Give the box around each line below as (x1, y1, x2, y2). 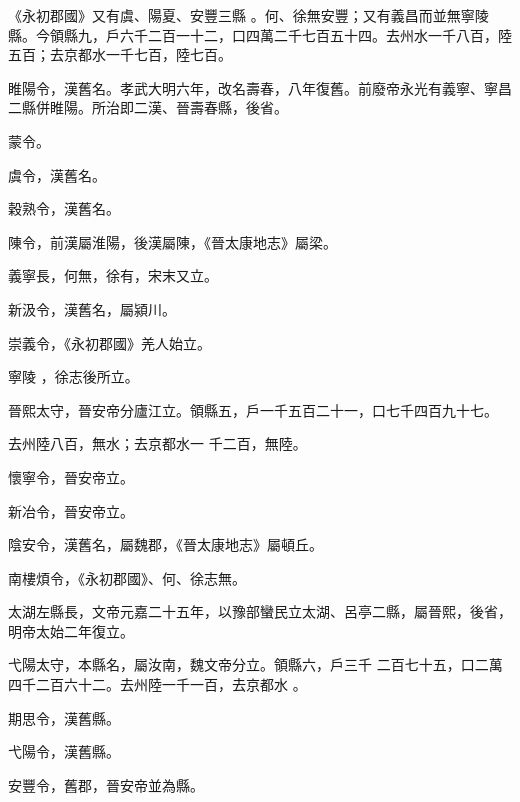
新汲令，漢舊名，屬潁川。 (8, 298, 176, 319)
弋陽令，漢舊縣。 (8, 741, 120, 762)
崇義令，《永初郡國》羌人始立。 (8, 332, 211, 353)
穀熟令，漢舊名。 (8, 198, 120, 219)
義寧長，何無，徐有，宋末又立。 (8, 265, 218, 286)
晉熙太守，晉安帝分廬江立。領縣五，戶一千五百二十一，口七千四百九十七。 (8, 399, 498, 420)
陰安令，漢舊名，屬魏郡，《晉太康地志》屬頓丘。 (8, 534, 323, 555)
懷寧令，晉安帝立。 (8, 466, 134, 487)
